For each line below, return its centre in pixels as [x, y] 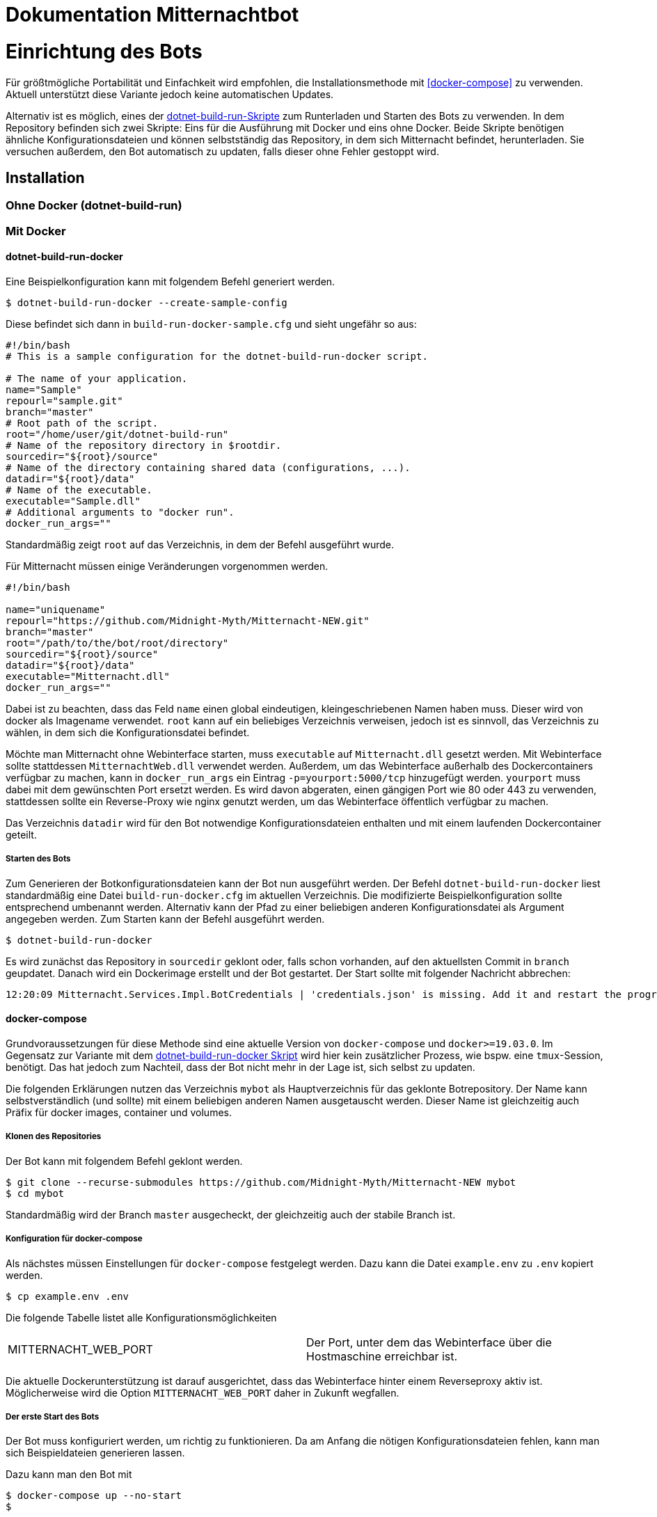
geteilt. [21, 834]
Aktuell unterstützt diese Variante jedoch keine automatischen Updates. [170, 94]
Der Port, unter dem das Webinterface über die [429, 1342]
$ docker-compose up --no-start [94, 1496]
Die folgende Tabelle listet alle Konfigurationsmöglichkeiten [141, 1317]
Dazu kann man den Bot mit [69, 1475]
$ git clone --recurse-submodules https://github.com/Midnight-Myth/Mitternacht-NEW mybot [261, 1182]
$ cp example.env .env [68, 1296]
